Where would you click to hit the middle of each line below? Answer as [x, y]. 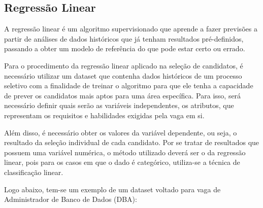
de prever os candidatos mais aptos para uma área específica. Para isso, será [123, 95]
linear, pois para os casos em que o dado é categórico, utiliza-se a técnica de [122, 162]
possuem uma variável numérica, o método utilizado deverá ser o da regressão [125, 152]
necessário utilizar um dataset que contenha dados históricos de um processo [123, 75]
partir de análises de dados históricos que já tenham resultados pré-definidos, [124, 38]
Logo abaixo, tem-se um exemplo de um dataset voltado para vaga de [112, 189]
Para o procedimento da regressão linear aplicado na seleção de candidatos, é [124, 65]
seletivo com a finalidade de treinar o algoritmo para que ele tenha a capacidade [129, 85]
